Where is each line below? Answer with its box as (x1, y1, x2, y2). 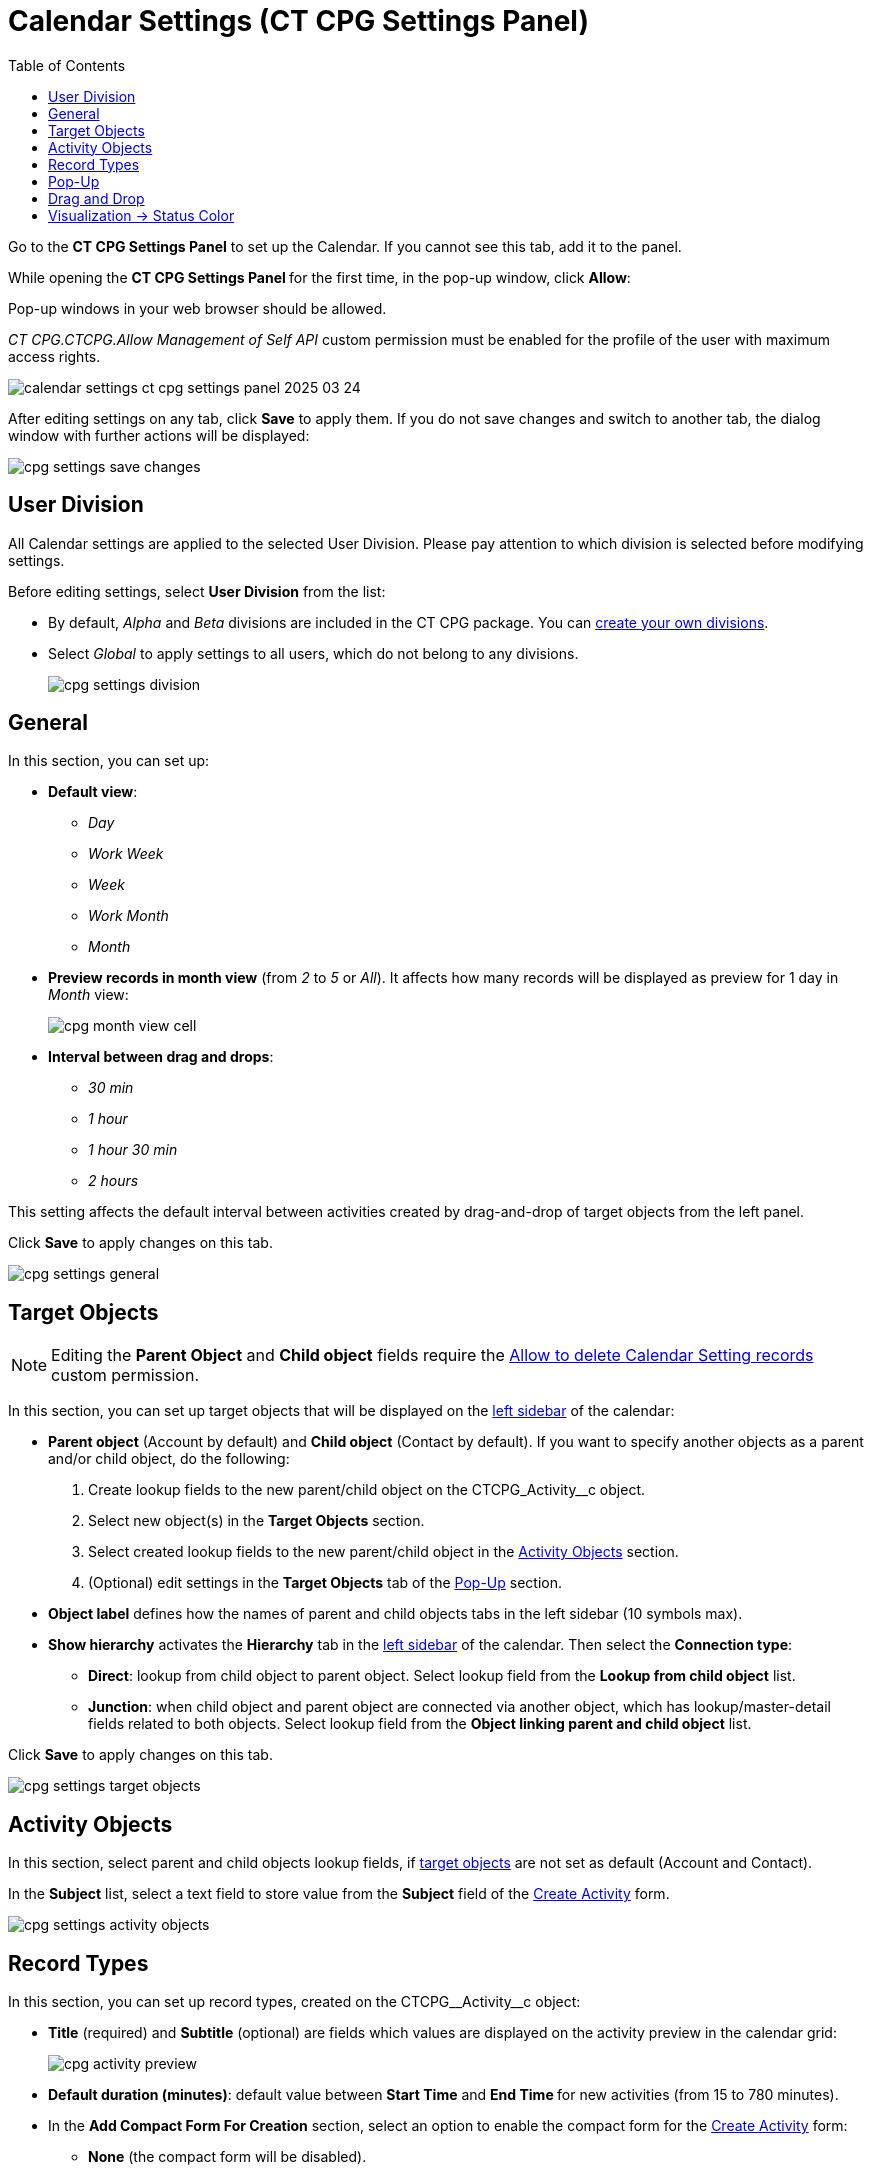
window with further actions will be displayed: (8, 426, 310, 444)
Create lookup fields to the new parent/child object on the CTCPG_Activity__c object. (88, 1481, 645, 1499)
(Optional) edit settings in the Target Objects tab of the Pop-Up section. (88, 1574, 562, 1592)
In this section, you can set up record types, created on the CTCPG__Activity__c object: (8, 1992, 581, 2010)
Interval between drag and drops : (48, 1048, 274, 1066)
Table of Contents (8, 56, 126, 74)
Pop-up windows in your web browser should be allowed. (8, 299, 387, 317)
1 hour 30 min (88, 1141, 178, 1159)
